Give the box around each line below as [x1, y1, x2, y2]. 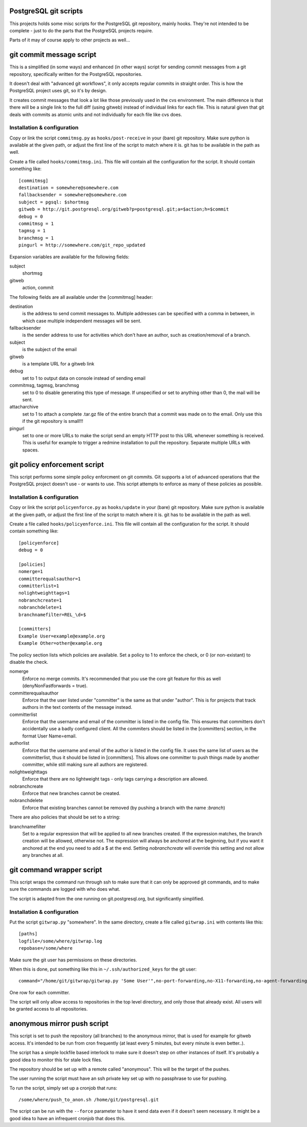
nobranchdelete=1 [18, 605, 62, 610]
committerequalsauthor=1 [18, 576, 81, 582]
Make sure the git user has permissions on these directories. [9, 956, 138, 963]
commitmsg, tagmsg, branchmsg [9, 382, 79, 388]
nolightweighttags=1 [18, 590, 70, 596]
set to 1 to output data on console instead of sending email [22, 375, 146, 381]
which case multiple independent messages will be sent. [22, 318, 142, 324]
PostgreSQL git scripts [9, 7, 83, 15]
